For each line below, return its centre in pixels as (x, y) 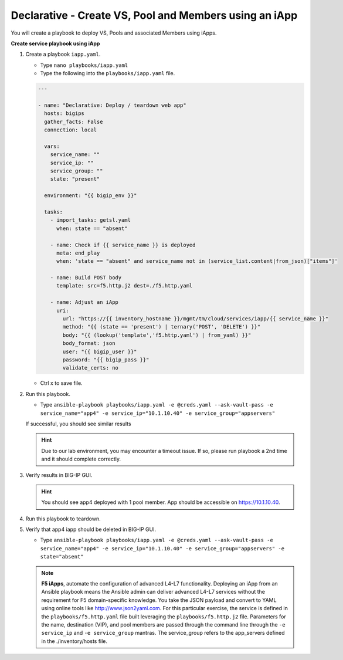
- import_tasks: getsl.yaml (91, 220)
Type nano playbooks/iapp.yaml (84, 65)
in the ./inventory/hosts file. (74, 641)
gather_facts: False (74, 121)
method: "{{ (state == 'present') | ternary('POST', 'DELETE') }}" (162, 327)
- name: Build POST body (86, 278)
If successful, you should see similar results (78, 424)
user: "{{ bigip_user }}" (100, 351)
